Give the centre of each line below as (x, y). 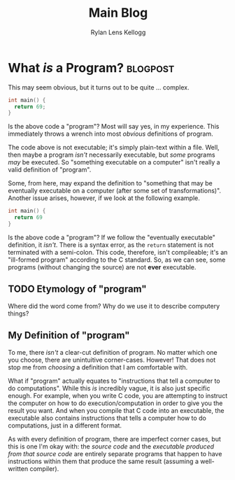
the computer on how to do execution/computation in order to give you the (115, 403)
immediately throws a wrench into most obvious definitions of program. (111, 134)
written (18, 468)
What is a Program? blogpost (91, 68)
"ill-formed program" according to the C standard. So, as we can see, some (117, 260)
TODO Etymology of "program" (77, 289)
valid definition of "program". (50, 170)
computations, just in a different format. (65, 425)
